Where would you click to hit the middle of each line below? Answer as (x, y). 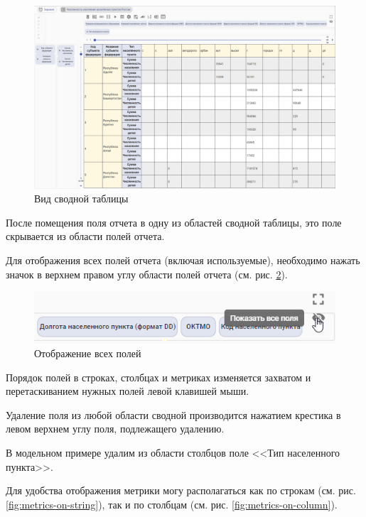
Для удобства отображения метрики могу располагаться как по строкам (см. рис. (181, 490)
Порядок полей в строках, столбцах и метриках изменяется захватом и (158, 377)
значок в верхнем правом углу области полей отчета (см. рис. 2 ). (147, 274)
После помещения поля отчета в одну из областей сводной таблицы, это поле (174, 222)
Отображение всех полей (88, 353)
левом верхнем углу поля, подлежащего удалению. (115, 429)
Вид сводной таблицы (81, 198)
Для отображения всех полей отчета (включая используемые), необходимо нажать (183, 260)
